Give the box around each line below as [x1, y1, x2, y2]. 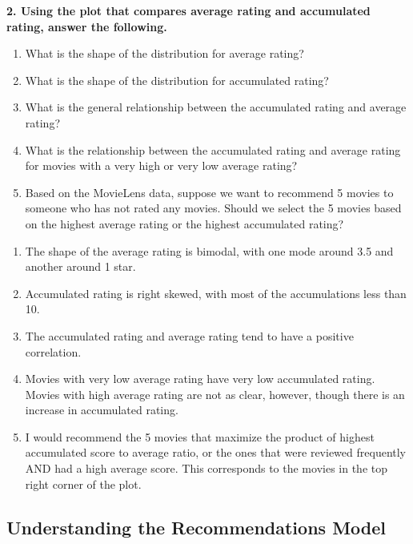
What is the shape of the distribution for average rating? [25, 45, 304, 62]
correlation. [25, 343, 82, 360]
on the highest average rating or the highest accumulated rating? [25, 215, 344, 232]
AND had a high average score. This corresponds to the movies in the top [25, 460, 387, 477]
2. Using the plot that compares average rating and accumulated [6, 2, 371, 18]
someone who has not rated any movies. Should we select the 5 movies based [25, 199, 402, 216]
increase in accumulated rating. [25, 401, 178, 418]
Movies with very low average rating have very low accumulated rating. [25, 370, 375, 387]
